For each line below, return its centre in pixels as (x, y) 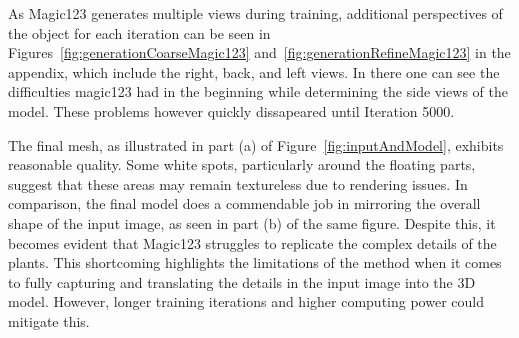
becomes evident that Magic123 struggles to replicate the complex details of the (252, 242)
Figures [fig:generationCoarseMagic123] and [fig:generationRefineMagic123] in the (259, 52)
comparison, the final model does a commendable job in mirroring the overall (244, 203)
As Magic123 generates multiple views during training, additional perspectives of (255, 13)
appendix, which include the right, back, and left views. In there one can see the (254, 71)
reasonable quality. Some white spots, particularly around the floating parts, (242, 164)
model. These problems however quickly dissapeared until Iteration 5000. (231, 110)
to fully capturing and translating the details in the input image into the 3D (242, 281)
